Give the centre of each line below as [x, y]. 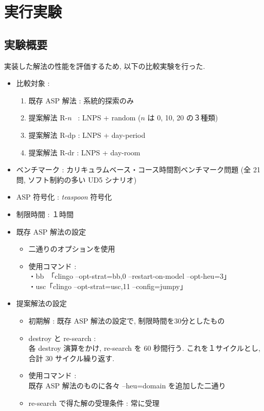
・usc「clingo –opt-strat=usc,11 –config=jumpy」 [108, 286]
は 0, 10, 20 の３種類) [183, 118]
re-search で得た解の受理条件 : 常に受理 [94, 403]
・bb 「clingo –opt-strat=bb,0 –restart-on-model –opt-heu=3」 [130, 276]
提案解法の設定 [41, 303]
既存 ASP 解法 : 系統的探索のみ [81, 100]
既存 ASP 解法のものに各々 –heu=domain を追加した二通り [127, 386]
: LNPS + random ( [109, 118]
